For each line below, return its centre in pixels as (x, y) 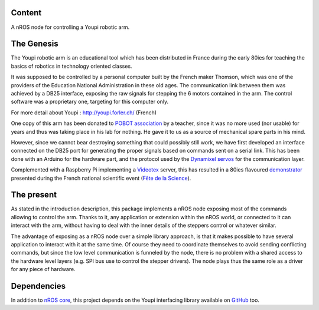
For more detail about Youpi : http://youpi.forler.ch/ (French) (84, 113)
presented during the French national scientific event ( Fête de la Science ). (101, 178)
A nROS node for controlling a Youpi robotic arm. (70, 27)
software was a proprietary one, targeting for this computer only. (90, 102)
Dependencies (38, 286)
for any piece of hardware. (43, 269)
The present (34, 195)
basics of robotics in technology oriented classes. (71, 66)
